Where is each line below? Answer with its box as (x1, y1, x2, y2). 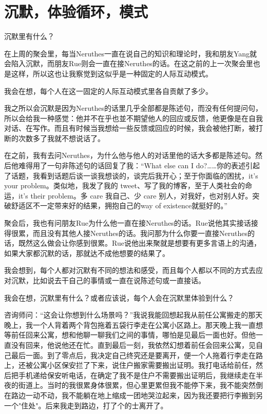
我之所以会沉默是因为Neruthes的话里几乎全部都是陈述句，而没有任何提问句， (4, 103, 262, 113)
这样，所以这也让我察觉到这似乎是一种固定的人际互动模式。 (11, 68, 213, 78)
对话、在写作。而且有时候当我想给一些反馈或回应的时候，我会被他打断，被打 (4, 123, 263, 133)
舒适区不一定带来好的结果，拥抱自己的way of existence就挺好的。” (11, 200, 227, 211)
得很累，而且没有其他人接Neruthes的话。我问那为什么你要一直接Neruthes (4, 227, 247, 238)
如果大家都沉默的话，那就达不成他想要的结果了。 (4, 247, 169, 258)
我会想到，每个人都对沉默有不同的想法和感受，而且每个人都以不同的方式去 (4, 265, 256, 275)
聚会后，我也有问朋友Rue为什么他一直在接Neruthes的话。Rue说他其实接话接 (4, 218, 258, 228)
